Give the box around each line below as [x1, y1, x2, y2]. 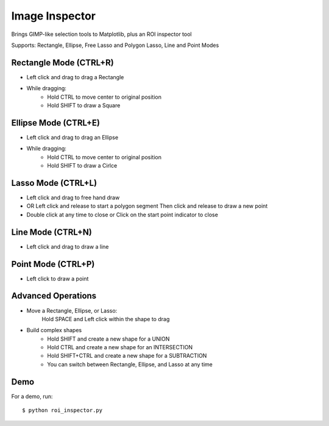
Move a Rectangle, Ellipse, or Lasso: [26, 307, 118, 314]
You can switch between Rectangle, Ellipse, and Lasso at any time [47, 360, 213, 368]
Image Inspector [11, 9, 96, 23]
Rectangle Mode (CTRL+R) [11, 57, 114, 68]
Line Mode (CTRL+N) [11, 227, 93, 237]
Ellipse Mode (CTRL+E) [11, 118, 101, 128]
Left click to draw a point [26, 275, 89, 282]
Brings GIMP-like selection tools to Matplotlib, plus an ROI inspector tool [11, 30, 192, 38]
